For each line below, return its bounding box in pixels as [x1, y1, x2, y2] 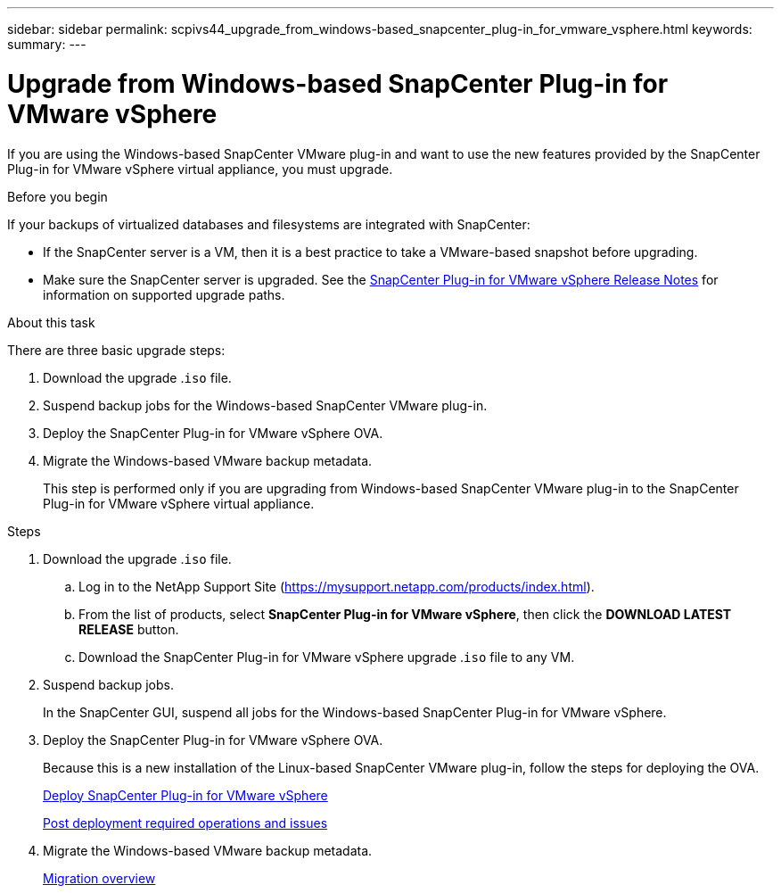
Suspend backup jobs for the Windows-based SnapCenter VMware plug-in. [43, 397, 488, 413]
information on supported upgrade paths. [43, 286, 285, 302]
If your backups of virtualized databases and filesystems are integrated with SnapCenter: [7, 216, 530, 232]
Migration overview [43, 870, 156, 886]
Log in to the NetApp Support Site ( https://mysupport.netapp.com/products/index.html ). [78, 578, 595, 594]
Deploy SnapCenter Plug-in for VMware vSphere [43, 787, 328, 803]
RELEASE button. [78, 621, 179, 637]
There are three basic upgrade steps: [7, 342, 226, 358]
